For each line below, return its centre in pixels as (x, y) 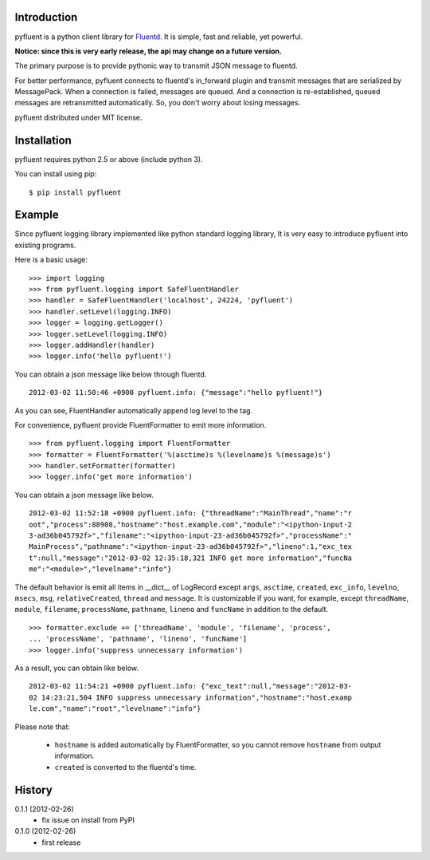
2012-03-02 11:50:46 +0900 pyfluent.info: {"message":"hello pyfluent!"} (176, 393)
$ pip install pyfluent (75, 192)
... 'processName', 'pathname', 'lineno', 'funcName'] (138, 639)
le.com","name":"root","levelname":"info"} (115, 709)
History (34, 790)
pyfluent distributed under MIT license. (78, 117)
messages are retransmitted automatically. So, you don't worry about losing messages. (158, 103)
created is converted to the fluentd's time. (125, 767)
